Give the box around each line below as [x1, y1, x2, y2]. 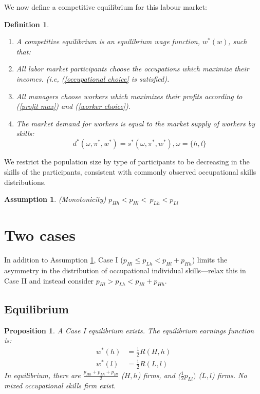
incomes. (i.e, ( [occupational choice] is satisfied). [16, 73, 170, 84]
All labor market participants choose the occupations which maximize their [16, 63, 249, 74]
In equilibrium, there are [4, 369, 81, 380]
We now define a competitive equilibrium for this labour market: [4, 2, 207, 12]
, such [228, 36, 247, 47]
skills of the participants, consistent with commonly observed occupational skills [4, 166, 256, 177]
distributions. [4, 176, 46, 187]
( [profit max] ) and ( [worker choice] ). [16, 101, 131, 111]
